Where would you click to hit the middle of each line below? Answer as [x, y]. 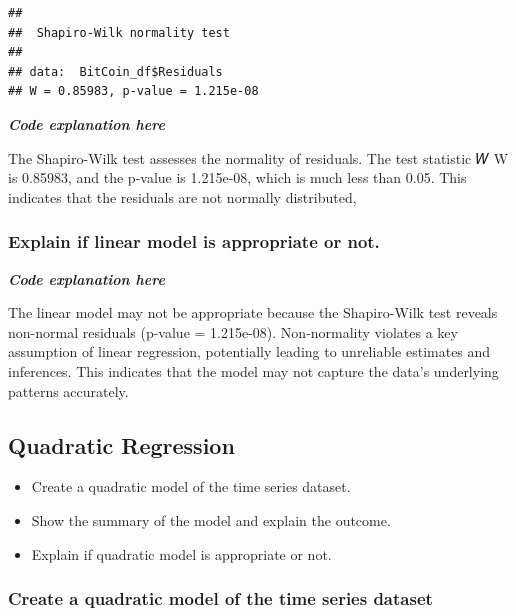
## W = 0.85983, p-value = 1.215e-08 [133, 91]
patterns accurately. [68, 390]
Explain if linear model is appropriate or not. [194, 241]
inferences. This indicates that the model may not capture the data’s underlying [253, 370]
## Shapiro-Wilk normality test [119, 32]
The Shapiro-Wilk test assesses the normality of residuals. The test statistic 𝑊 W [258, 157]
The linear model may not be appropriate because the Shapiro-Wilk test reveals [253, 312]
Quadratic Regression [121, 444]
